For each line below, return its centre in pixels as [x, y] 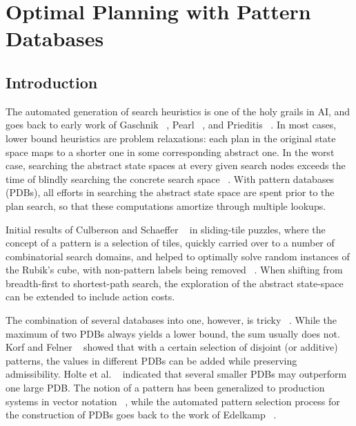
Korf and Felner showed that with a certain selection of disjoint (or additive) [172, 347]
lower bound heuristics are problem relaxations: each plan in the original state [171, 138]
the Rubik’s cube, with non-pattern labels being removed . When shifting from [174, 270]
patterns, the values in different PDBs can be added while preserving [151, 360]
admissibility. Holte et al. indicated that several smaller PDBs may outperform [176, 374]
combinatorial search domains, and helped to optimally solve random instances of [178, 256]
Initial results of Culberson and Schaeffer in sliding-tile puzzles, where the [166, 229]
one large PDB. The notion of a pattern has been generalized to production [165, 388]
